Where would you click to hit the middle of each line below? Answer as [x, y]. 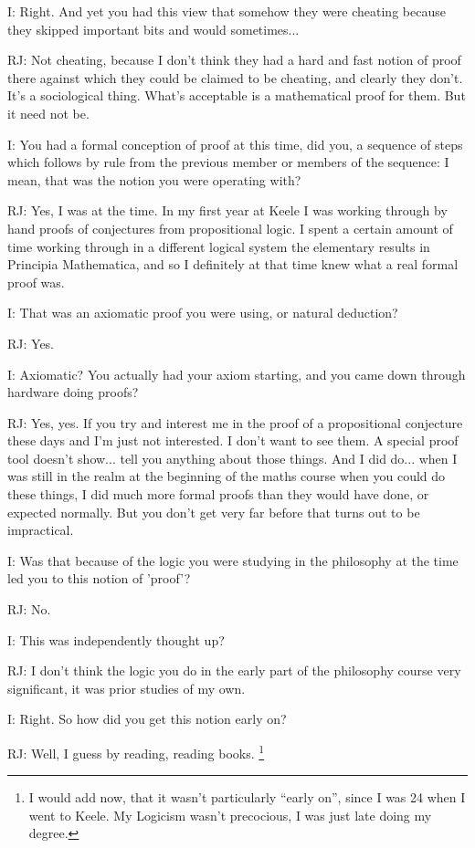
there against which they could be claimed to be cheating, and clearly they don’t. [235, 77]
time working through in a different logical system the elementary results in [219, 246]
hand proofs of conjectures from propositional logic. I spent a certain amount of [230, 228]
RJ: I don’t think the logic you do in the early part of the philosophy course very [234, 670]
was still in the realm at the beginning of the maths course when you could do [227, 476]
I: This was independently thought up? [116, 639]
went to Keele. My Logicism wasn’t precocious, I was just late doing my [230, 815]
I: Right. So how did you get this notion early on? [147, 719]
